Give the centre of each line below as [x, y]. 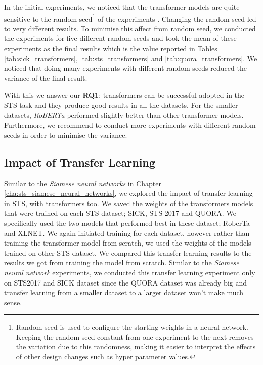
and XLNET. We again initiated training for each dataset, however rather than [127, 233]
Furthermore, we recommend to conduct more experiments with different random [130, 125]
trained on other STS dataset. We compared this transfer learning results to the [128, 252]
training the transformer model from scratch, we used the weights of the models [128, 243]
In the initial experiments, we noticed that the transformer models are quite [122, 7]
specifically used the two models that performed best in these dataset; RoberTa [127, 222]
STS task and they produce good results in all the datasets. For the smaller [121, 105]
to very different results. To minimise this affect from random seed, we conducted [130, 28]
